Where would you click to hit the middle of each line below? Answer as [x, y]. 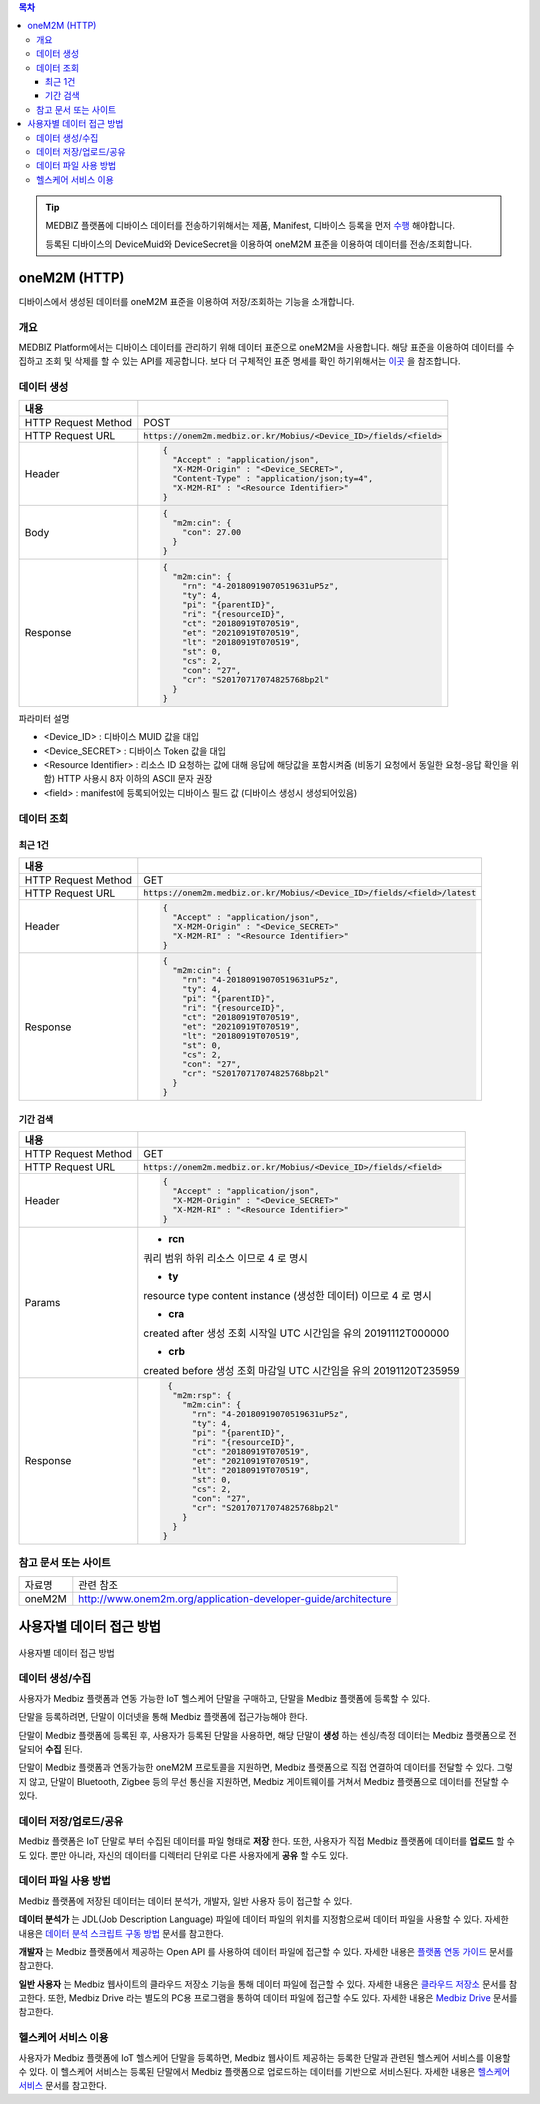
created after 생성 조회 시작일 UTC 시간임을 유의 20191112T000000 [296, 1333]
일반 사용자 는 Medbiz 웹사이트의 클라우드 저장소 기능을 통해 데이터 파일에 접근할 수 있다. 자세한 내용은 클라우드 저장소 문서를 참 [268, 1984]
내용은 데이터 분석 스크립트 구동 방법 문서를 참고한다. [121, 1933]
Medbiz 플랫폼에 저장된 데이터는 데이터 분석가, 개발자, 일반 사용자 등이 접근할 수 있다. [185, 1901]
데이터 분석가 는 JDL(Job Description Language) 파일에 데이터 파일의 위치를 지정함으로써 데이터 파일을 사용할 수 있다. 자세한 [263, 1919]
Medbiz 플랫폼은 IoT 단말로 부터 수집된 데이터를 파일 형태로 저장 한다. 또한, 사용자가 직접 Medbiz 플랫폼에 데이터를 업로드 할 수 [266, 1841]
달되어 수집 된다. [51, 1749]
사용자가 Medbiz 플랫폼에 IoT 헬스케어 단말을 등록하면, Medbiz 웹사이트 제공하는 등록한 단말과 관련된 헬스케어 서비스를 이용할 [264, 2057]
